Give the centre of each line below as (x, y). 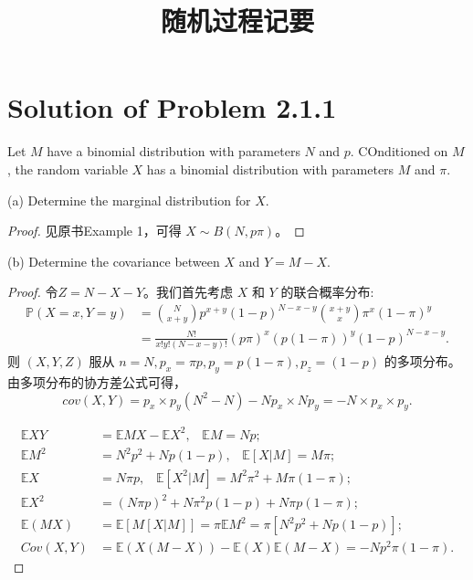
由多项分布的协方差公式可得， (97, 382)
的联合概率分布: (327, 292)
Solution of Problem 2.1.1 (172, 107)
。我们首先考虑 (189, 292)
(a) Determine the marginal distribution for (129, 200)
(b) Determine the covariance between (114, 261)
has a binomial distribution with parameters (270, 169)
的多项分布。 (422, 361)
